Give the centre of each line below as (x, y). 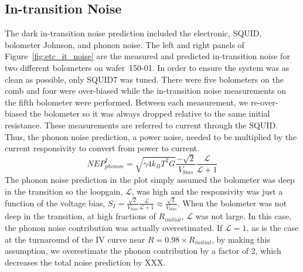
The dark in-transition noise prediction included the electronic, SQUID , (133, 33)
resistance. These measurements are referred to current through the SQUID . (142, 125)
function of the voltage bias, (55, 203)
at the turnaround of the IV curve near (75, 239)
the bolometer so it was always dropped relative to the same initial (150, 113)
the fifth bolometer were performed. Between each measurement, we (127, 102)
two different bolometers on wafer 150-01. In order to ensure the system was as (147, 67)
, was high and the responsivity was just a (207, 191)
